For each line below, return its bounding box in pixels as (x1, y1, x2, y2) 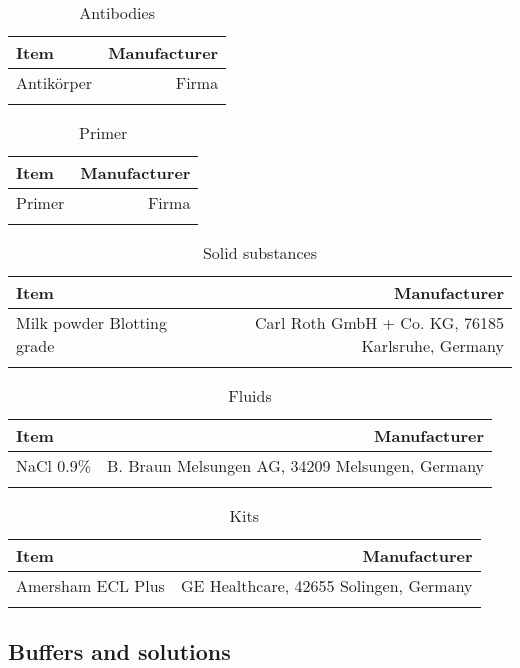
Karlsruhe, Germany (361, 334, 504, 357)
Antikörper (16, 71, 93, 94)
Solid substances (202, 241, 318, 264)
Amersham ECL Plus (16, 574, 165, 597)
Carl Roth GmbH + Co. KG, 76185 (255, 311, 504, 334)
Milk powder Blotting (16, 311, 167, 334)
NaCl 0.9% (16, 454, 92, 477)
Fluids (228, 384, 272, 407)
